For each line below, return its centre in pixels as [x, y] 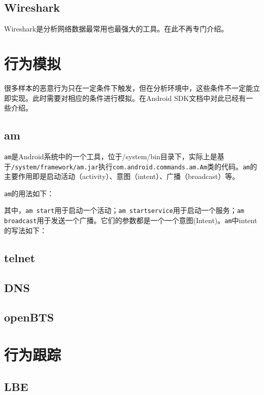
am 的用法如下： [29, 193]
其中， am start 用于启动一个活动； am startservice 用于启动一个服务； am [124, 210]
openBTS [29, 317]
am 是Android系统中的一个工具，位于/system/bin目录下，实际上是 [111, 156]
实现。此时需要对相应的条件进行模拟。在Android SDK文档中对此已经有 [128, 98]
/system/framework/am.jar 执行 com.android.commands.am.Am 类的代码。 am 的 [134, 166]
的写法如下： [25, 230]
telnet [20, 257]
